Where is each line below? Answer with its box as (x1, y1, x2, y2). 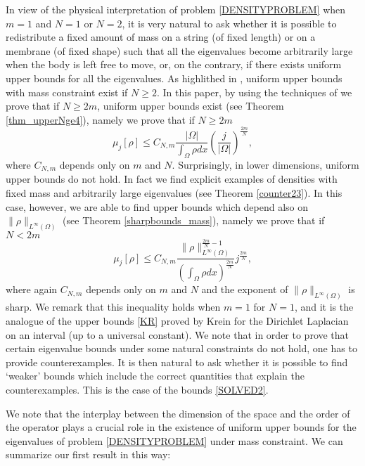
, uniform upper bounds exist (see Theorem (97, 98, 284, 113)
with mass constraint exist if (6, 84, 128, 99)
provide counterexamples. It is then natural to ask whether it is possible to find (6, 354, 348, 369)
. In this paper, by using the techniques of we (156, 84, 352, 99)
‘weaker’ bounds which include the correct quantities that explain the (6, 368, 305, 383)
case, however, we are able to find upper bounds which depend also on (6, 199, 309, 214)
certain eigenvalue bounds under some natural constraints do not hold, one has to (6, 341, 357, 356)
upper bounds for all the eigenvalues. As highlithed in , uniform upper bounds (6, 70, 342, 85)
